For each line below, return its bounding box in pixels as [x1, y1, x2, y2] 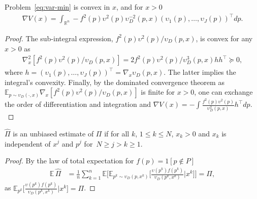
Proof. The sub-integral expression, [5, 33, 113, 43]
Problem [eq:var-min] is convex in [5, 2, 110, 12]
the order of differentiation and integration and [5, 99, 151, 109]
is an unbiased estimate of [13, 128, 94, 138]
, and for [116, 2, 143, 12]
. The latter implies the [164, 67, 236, 77]
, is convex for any [196, 33, 253, 43]
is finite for [141, 87, 175, 97]
